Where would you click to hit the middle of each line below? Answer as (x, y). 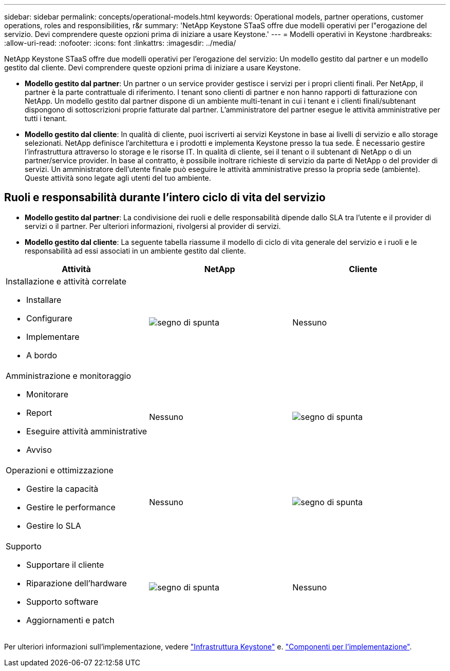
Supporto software (62, 601)
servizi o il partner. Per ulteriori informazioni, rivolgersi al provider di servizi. (153, 226)
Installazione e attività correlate (66, 281)
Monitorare (48, 394)
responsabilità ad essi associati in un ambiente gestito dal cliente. (135, 251)
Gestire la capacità (62, 488)
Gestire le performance (71, 507)
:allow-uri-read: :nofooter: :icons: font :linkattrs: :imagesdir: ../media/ (120, 43)
